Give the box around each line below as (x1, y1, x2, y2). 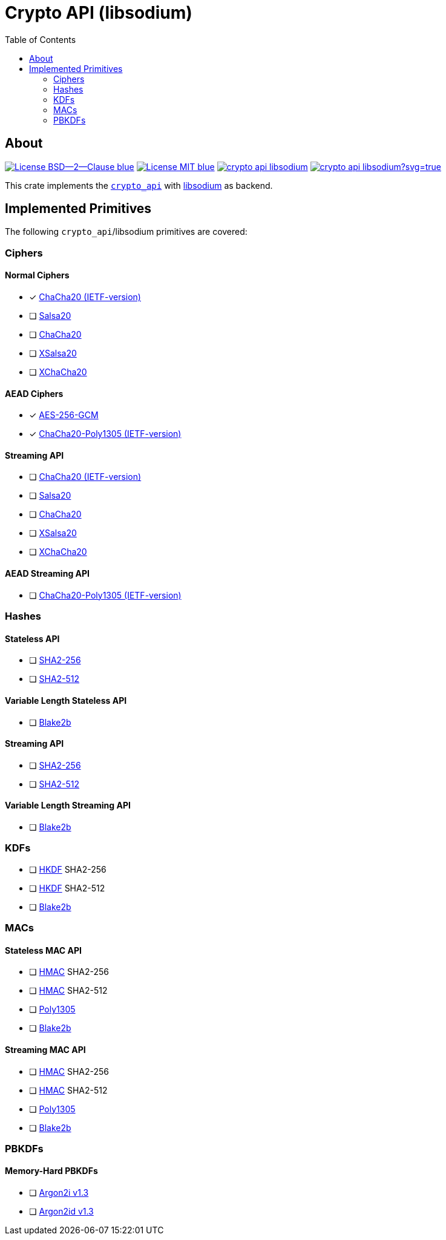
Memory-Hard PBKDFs (5, 1166, 98, 1176)
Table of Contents (5, 34, 76, 45)
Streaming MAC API (5, 1044, 86, 1055)
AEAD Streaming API (5, 568, 90, 579)
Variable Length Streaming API (5, 800, 131, 811)
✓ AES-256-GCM (29, 410, 99, 421)
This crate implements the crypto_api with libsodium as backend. (5, 180, 273, 191)
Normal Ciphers (5, 270, 70, 281)
